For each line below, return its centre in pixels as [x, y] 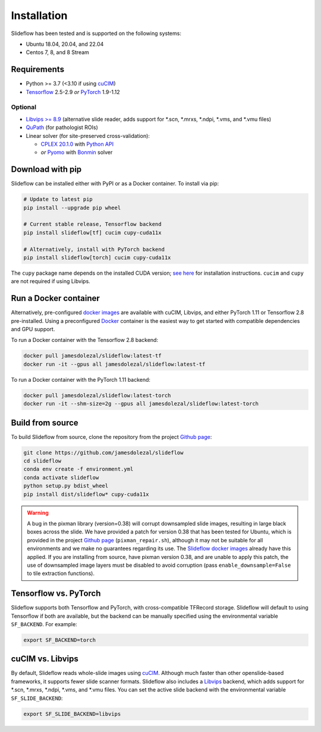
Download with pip [46, 169]
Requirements [38, 69]
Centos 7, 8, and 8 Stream [57, 52]
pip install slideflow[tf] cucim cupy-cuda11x [92, 233]
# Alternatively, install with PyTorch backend [94, 249]
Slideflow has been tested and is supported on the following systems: [96, 33]
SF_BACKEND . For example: [44, 624]
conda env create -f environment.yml [78, 469]
